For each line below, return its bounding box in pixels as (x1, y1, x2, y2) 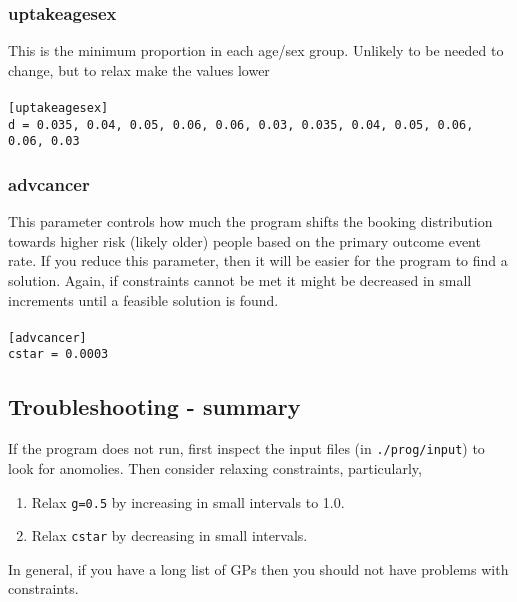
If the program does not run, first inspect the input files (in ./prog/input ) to (8, 438, 485, 459)
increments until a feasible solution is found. (8, 289, 279, 310)
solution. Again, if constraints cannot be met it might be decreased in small (8, 269, 472, 290)
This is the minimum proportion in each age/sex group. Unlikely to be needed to (8, 40, 504, 61)
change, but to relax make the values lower (8, 59, 270, 80)
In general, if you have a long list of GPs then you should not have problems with (8, 558, 509, 579)
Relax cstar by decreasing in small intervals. (31, 525, 308, 546)
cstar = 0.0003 (8, 347, 109, 362)
